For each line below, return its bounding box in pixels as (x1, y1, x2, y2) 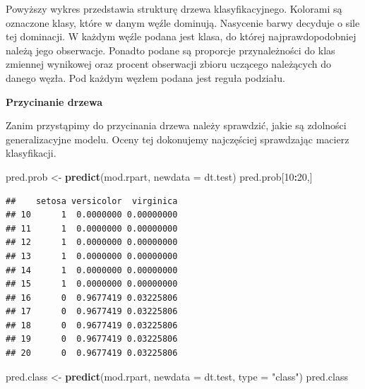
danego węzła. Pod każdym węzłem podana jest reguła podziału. (6, 70, 285, 85)
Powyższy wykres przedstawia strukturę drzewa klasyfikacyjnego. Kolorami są (6, 1, 342, 16)
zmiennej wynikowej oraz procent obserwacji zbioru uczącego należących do (6, 56, 332, 71)
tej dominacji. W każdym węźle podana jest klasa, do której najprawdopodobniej (6, 29, 357, 44)
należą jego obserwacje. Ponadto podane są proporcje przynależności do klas (6, 42, 335, 57)
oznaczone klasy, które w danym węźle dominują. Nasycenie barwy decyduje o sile (6, 15, 360, 30)
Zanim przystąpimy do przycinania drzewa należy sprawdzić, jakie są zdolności (6, 118, 347, 133)
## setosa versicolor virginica (6, 196, 178, 206)
